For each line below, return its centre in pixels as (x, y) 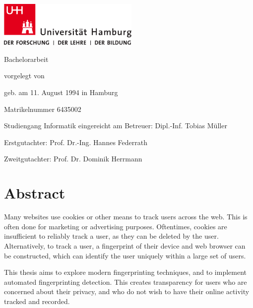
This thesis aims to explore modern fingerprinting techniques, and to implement (125, 272)
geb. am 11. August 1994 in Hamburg (61, 92)
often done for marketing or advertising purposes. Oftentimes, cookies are (116, 226)
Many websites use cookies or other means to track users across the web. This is (126, 217)
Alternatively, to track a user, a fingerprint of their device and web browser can (125, 245)
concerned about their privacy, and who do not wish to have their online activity (127, 291)
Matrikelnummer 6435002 (43, 109)
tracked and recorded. (37, 301)
